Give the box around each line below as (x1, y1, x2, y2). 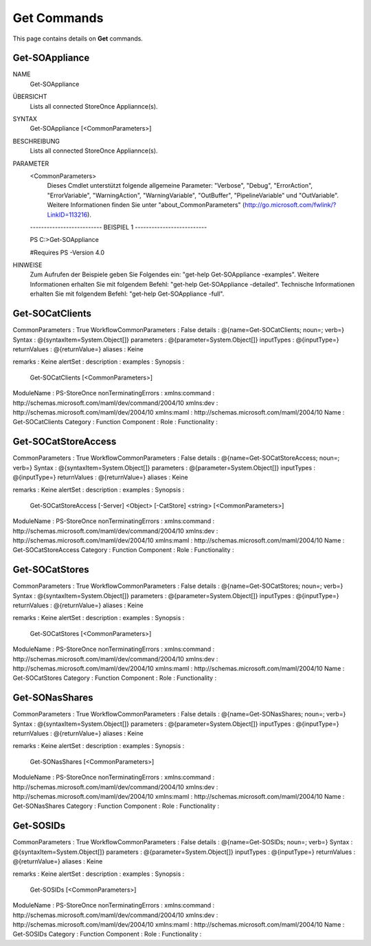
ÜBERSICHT (12, 93, 47, 101)
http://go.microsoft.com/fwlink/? (244, 201, 337, 209)
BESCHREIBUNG (12, 137, 60, 145)
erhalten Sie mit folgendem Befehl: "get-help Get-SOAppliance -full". (30, 289, 225, 298)
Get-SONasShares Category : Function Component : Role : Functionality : (12, 802, 220, 811)
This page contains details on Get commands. (12, 34, 144, 43)
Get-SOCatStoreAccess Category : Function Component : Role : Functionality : (12, 546, 234, 554)
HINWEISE (12, 261, 43, 269)
